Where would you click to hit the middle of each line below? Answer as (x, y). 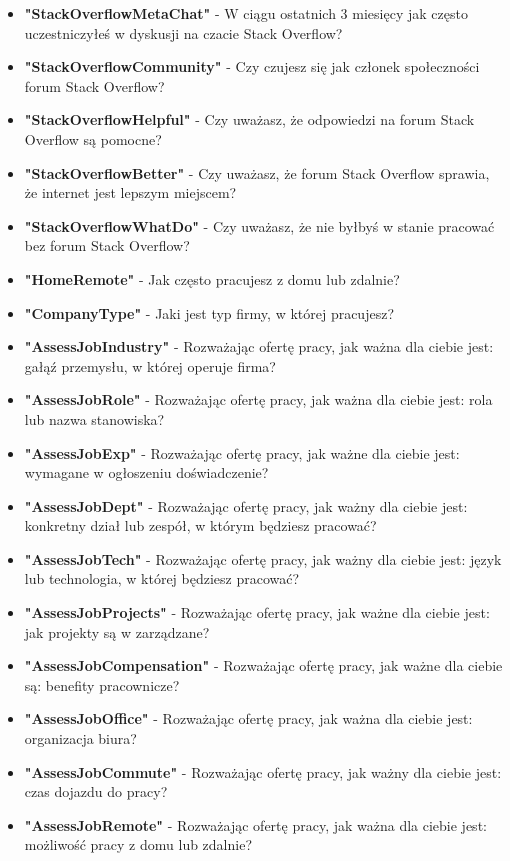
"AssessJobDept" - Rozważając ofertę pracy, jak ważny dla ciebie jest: (246, 505)
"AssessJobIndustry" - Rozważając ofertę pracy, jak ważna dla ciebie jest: (259, 346)
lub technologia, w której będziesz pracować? (162, 578)
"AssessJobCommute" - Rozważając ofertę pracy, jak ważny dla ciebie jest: (263, 771)
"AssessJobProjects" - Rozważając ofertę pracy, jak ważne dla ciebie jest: (257, 612)
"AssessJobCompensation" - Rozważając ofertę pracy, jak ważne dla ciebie (263, 665)
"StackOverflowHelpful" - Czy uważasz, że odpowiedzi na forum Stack (249, 119)
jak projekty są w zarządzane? (117, 631)
